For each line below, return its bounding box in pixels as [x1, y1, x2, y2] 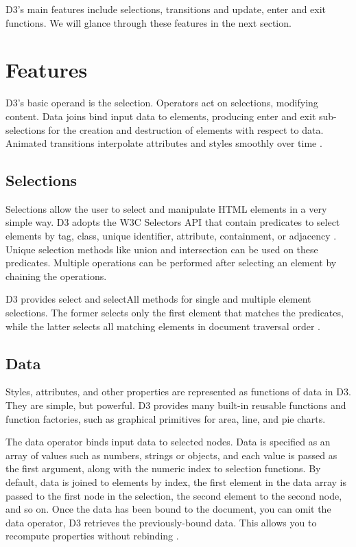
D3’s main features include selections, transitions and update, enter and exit [5, 2, 327, 16]
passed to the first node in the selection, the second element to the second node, [5, 488, 342, 502]
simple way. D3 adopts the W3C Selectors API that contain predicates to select [5, 215, 340, 229]
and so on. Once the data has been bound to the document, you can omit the [5, 502, 331, 516]
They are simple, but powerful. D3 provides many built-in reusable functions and [5, 398, 346, 412]
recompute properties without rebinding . [5, 528, 179, 543]
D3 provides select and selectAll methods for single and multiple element [5, 292, 311, 306]
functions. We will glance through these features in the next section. [5, 15, 292, 30]
